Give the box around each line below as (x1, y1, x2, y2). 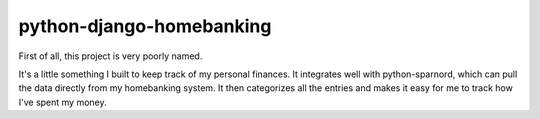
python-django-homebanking (18, 15, 272, 37)
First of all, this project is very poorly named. (18, 50, 203, 62)
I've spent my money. (18, 96, 107, 108)
